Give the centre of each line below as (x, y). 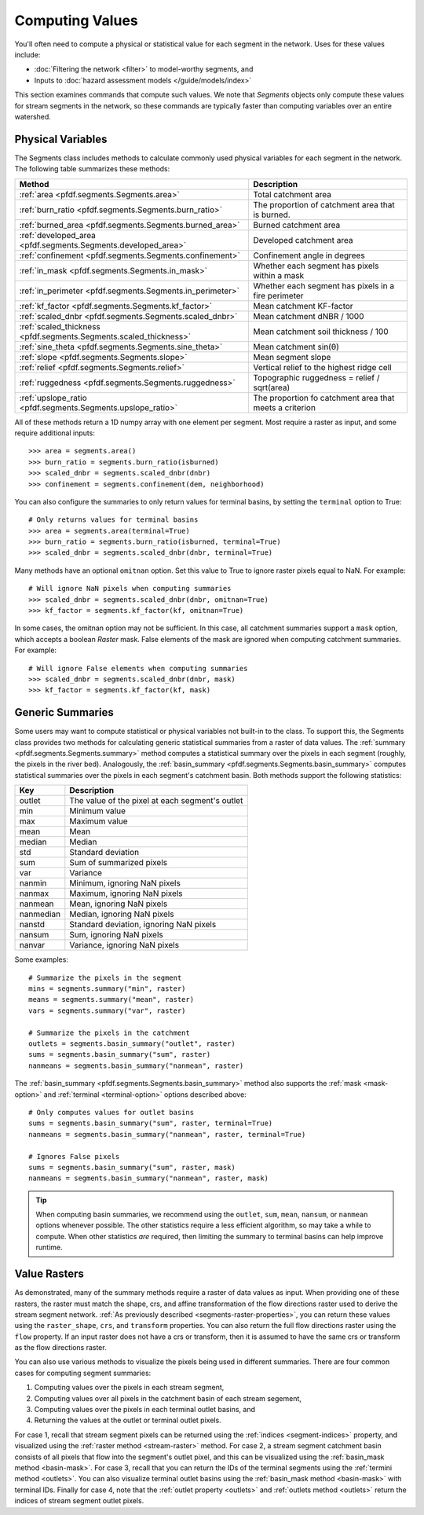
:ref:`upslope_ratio (53, 398)
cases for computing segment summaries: (83, 1373)
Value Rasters (49, 1274)
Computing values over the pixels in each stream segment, (129, 1388)
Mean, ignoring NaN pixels (119, 904)
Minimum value (97, 811)
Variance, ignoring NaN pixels (124, 945)
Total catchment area (292, 194)
